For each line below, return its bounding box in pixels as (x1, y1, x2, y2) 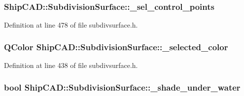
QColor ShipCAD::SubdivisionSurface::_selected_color (4, 40, 228, 53)
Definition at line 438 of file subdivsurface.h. (4, 60, 138, 70)
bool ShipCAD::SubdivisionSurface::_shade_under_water (4, 81, 241, 93)
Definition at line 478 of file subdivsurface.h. (4, 20, 138, 30)
